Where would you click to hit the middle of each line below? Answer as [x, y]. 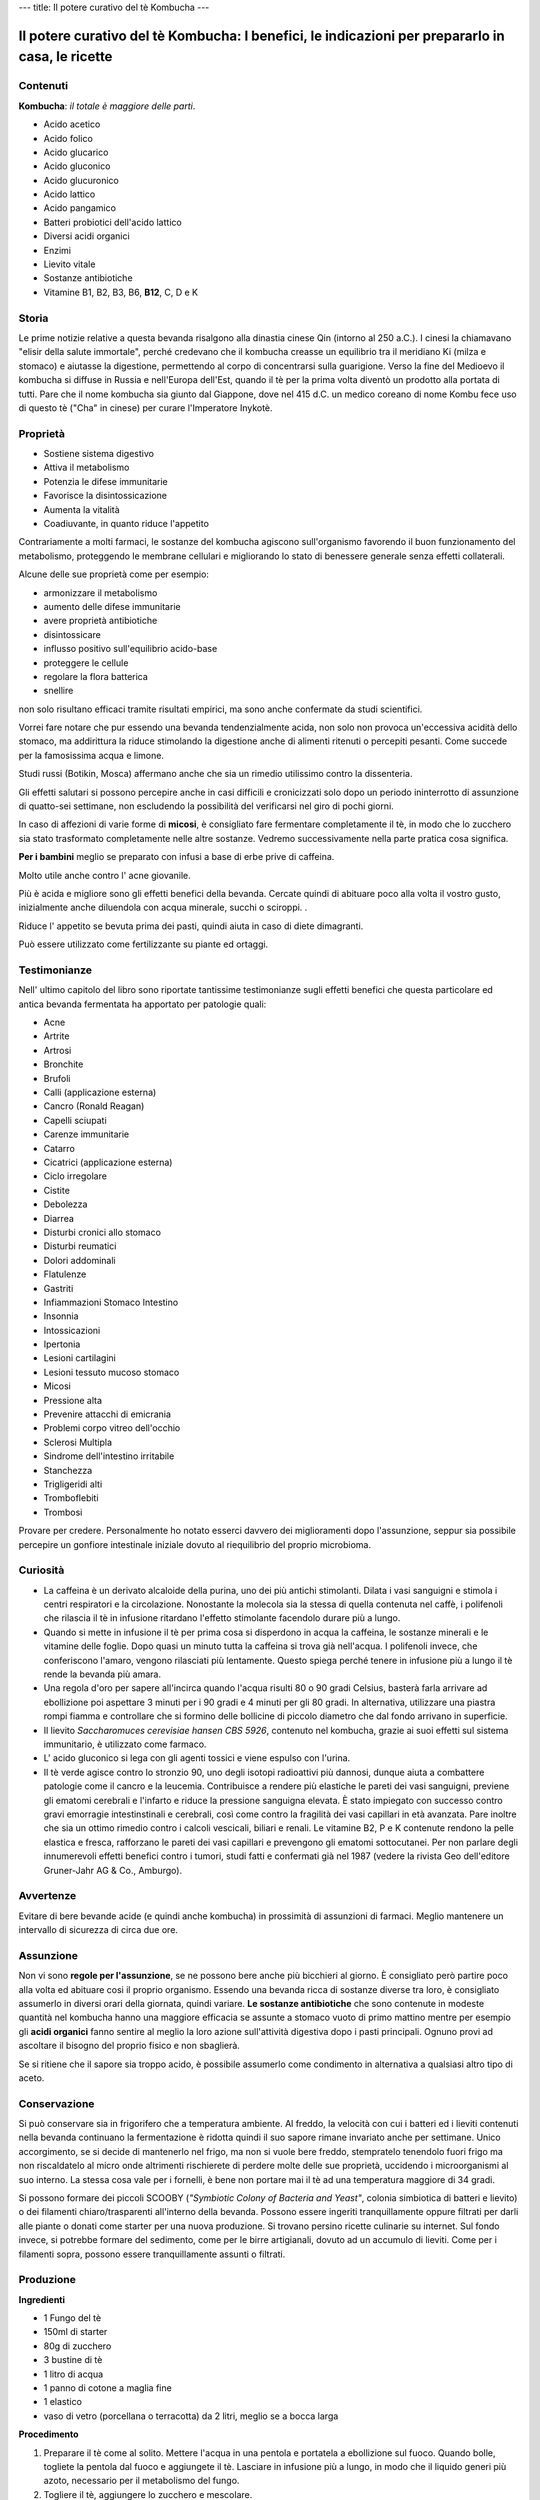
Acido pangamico [80, 208]
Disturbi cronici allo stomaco [102, 1232]
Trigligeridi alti [73, 1484]
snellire [58, 691]
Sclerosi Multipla [77, 1442]
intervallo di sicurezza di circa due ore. [98, 1930]
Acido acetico [72, 124]
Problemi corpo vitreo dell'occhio [112, 1428]
